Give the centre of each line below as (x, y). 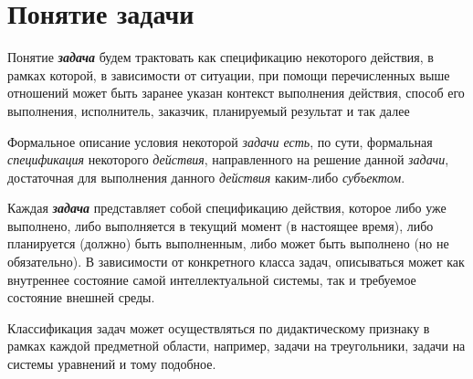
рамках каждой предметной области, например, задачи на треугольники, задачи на (236, 346)
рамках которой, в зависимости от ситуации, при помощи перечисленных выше (229, 74)
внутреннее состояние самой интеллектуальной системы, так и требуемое (212, 279)
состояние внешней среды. (81, 297)
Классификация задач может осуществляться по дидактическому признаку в (219, 327)
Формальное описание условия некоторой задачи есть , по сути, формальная (220, 141)
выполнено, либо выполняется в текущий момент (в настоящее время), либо (221, 225)
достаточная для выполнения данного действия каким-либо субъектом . (206, 177)
